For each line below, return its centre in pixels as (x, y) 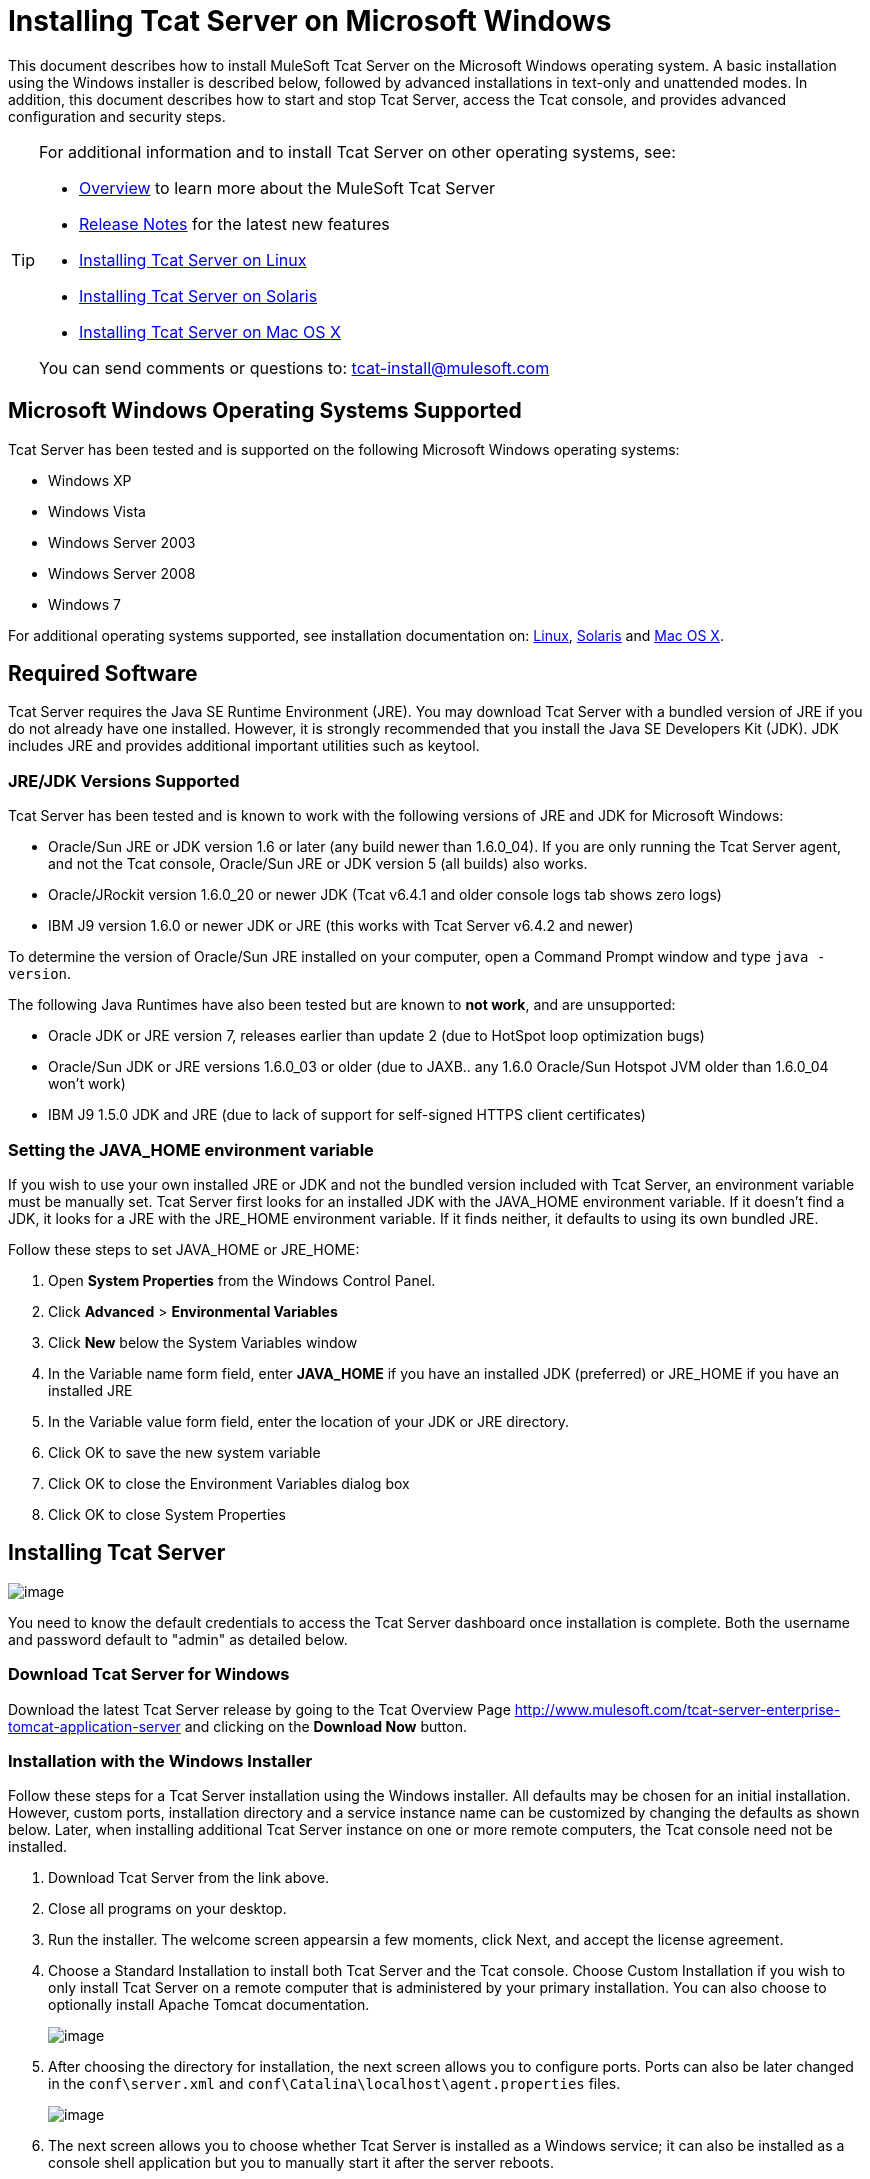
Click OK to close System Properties (167, 1514)
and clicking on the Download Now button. (325, 1726)
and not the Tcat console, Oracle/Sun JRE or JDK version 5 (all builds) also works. (318, 864)
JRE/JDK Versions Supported (124, 780)
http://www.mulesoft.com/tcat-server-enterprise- (677, 1709)
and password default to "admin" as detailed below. (178, 1639)
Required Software (103, 674)
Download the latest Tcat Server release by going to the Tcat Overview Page (259, 1709)
